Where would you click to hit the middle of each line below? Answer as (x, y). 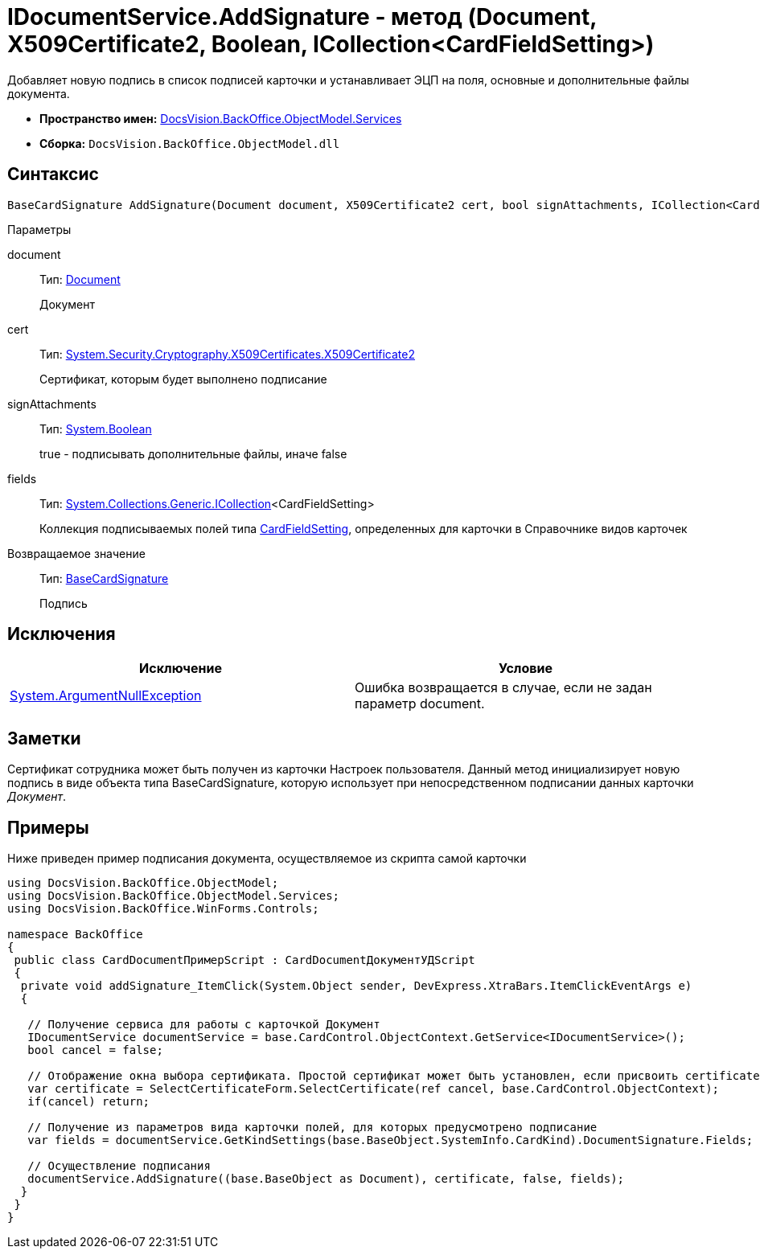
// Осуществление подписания (119, 1166)
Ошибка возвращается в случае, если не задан (503, 688)
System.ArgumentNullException (106, 696)
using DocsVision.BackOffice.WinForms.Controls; (163, 909)
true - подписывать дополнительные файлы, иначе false (193, 453)
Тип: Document (80, 279)
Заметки (44, 738)
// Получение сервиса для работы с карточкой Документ (204, 1025)
